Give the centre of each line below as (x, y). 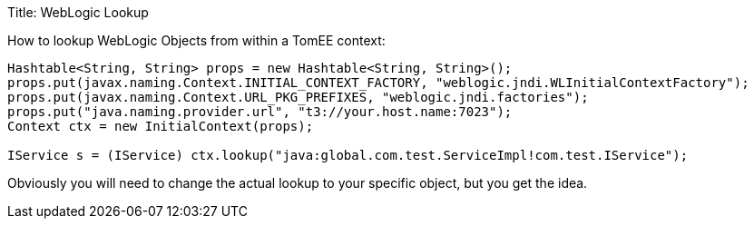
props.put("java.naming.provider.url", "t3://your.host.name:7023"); (260, 112)
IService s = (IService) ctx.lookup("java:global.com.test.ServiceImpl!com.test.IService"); (348, 155)
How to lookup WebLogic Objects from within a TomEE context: (196, 40)
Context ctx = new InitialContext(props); (161, 126)
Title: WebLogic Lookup (78, 12)
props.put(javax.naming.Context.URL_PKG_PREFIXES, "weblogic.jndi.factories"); (298, 97)
